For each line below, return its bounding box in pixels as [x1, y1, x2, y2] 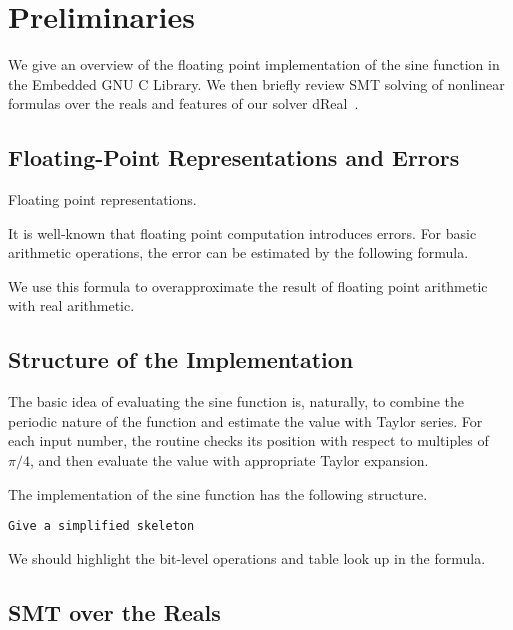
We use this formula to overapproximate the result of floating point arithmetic [8, 275, 488, 296]
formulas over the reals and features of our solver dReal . [8, 93, 359, 114]
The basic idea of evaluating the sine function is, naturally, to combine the [8, 391, 465, 412]
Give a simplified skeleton [8, 519, 195, 534]
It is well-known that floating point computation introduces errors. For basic [8, 222, 477, 243]
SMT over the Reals [8, 596, 221, 627]
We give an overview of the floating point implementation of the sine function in [8, 54, 500, 75]
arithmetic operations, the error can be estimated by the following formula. [8, 242, 469, 263]
